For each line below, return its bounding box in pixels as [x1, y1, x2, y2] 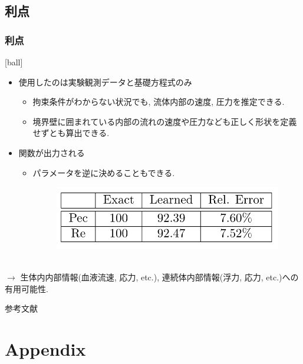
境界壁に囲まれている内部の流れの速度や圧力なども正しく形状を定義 [32, 115, 297, 127]
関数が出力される [18, 146, 85, 158]
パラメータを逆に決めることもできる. [32, 166, 175, 178]
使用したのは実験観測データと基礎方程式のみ [18, 75, 192, 88]
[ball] [5, 56, 23, 68]
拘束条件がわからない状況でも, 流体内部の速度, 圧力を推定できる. [32, 95, 285, 108]
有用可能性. [5, 282, 48, 294]
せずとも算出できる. [32, 127, 110, 139]
